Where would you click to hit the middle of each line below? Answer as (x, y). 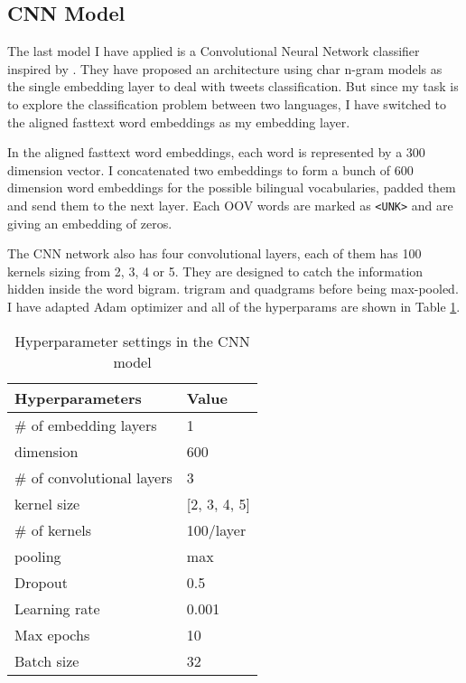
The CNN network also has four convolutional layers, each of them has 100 (214, 253)
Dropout (41, 582)
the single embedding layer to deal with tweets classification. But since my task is (233, 86)
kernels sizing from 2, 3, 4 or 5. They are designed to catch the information (215, 271)
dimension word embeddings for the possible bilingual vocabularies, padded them (232, 187)
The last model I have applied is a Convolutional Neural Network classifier (214, 51)
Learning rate (57, 608)
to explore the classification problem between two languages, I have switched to (227, 103)
